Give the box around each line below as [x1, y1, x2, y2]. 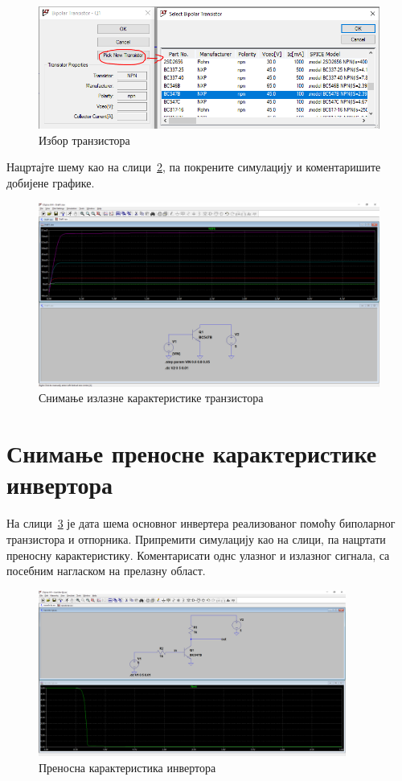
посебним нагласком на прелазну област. [6, 562, 206, 579]
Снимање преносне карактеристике [6, 437, 377, 470]
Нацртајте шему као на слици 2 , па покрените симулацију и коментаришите [6, 158, 381, 175]
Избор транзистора [39, 131, 130, 148]
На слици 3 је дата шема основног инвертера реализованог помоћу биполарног [6, 515, 396, 532]
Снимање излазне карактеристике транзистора [39, 389, 264, 406]
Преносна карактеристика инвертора [39, 758, 216, 775]
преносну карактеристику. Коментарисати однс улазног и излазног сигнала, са [6, 546, 390, 563]
